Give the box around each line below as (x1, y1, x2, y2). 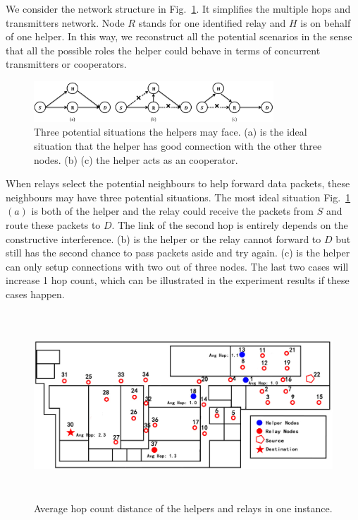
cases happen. (6, 286, 65, 301)
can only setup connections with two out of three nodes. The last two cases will (6, 259, 349, 273)
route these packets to (6, 217, 101, 232)
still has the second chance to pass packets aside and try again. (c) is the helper (6, 245, 350, 260)
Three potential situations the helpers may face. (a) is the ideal (34, 124, 307, 139)
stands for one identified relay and (138, 15, 286, 30)
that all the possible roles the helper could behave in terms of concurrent (6, 42, 321, 57)
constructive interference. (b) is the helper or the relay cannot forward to (6, 231, 321, 246)
